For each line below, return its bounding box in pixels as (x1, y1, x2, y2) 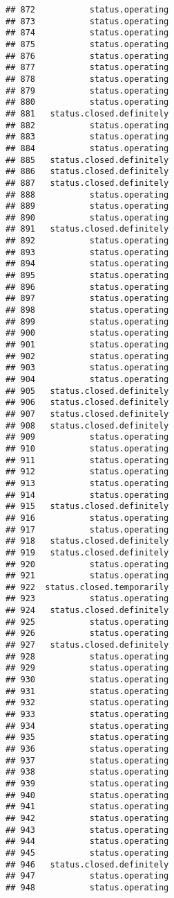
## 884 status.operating (6, 143, 169, 153)
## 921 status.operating (6, 571, 169, 581)
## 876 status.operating (6, 51, 169, 61)
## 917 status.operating (6, 524, 169, 535)
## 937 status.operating (6, 755, 169, 766)
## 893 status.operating (6, 247, 169, 257)
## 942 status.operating (6, 813, 169, 823)
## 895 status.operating (6, 270, 169, 281)
